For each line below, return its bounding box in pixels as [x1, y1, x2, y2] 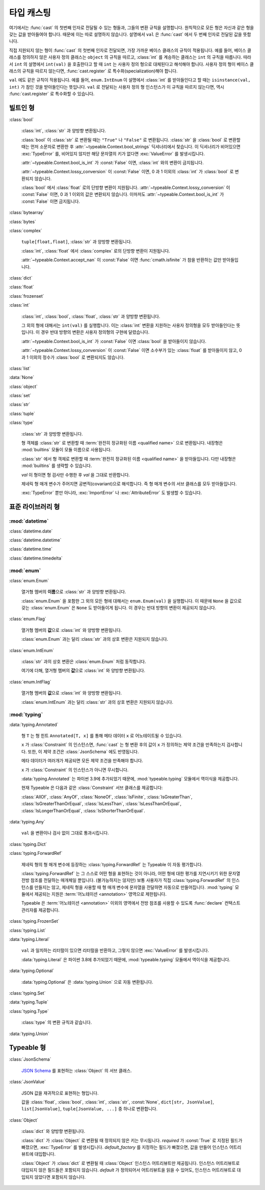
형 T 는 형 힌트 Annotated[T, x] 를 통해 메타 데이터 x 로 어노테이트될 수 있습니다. [21, 733, 183, 739]
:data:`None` [9, 375, 34, 380]
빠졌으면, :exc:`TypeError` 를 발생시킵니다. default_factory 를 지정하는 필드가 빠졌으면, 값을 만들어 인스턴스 [21, 1144, 228, 1150]
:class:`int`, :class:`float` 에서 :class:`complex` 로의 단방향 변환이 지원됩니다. [21, 248, 170, 253]
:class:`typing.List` [9, 927, 46, 933]
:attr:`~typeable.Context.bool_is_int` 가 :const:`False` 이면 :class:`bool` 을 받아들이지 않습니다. [21, 338, 207, 344]
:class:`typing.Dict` [9, 841, 47, 847]
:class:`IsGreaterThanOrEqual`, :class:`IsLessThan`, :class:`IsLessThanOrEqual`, [21, 801, 182, 807]
